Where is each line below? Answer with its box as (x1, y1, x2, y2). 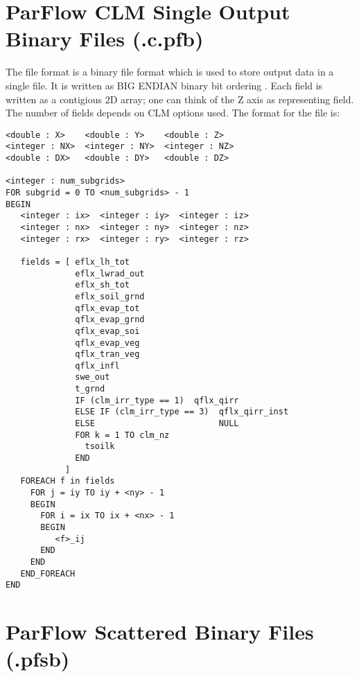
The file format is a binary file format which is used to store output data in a (6, 64, 334, 79)
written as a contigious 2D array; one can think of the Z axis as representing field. (6, 91, 354, 106)
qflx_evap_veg (75, 337, 140, 348)
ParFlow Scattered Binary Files (6, 617, 314, 646)
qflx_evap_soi (75, 326, 140, 336)
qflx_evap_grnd (75, 315, 145, 325)
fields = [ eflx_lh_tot (20, 256, 130, 267)
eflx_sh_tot (75, 280, 130, 290)
